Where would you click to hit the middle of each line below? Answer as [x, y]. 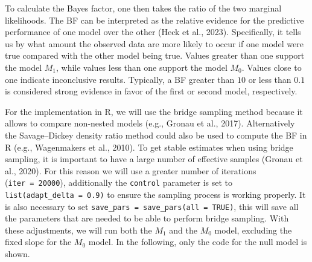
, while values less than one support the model [142, 67]
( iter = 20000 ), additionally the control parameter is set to [119, 182]
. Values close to [272, 67]
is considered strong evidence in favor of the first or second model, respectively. [151, 91]
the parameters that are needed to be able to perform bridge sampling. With [147, 218]
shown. [18, 254]
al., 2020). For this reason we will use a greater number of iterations [131, 170]
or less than [270, 79]
